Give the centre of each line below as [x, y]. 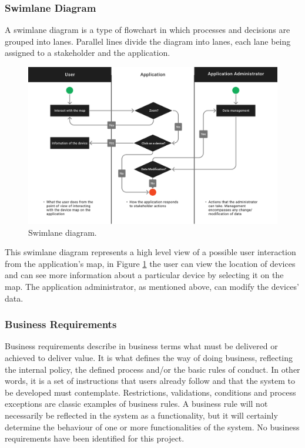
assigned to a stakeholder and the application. [88, 53]
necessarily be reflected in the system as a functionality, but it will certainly [141, 415]
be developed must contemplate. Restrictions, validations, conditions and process [150, 392]
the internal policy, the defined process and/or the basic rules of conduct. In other [152, 369]
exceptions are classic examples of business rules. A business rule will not [136, 404]
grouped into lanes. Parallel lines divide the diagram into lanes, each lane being [148, 41]
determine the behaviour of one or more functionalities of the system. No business [152, 427]
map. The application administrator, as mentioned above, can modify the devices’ [152, 287]
